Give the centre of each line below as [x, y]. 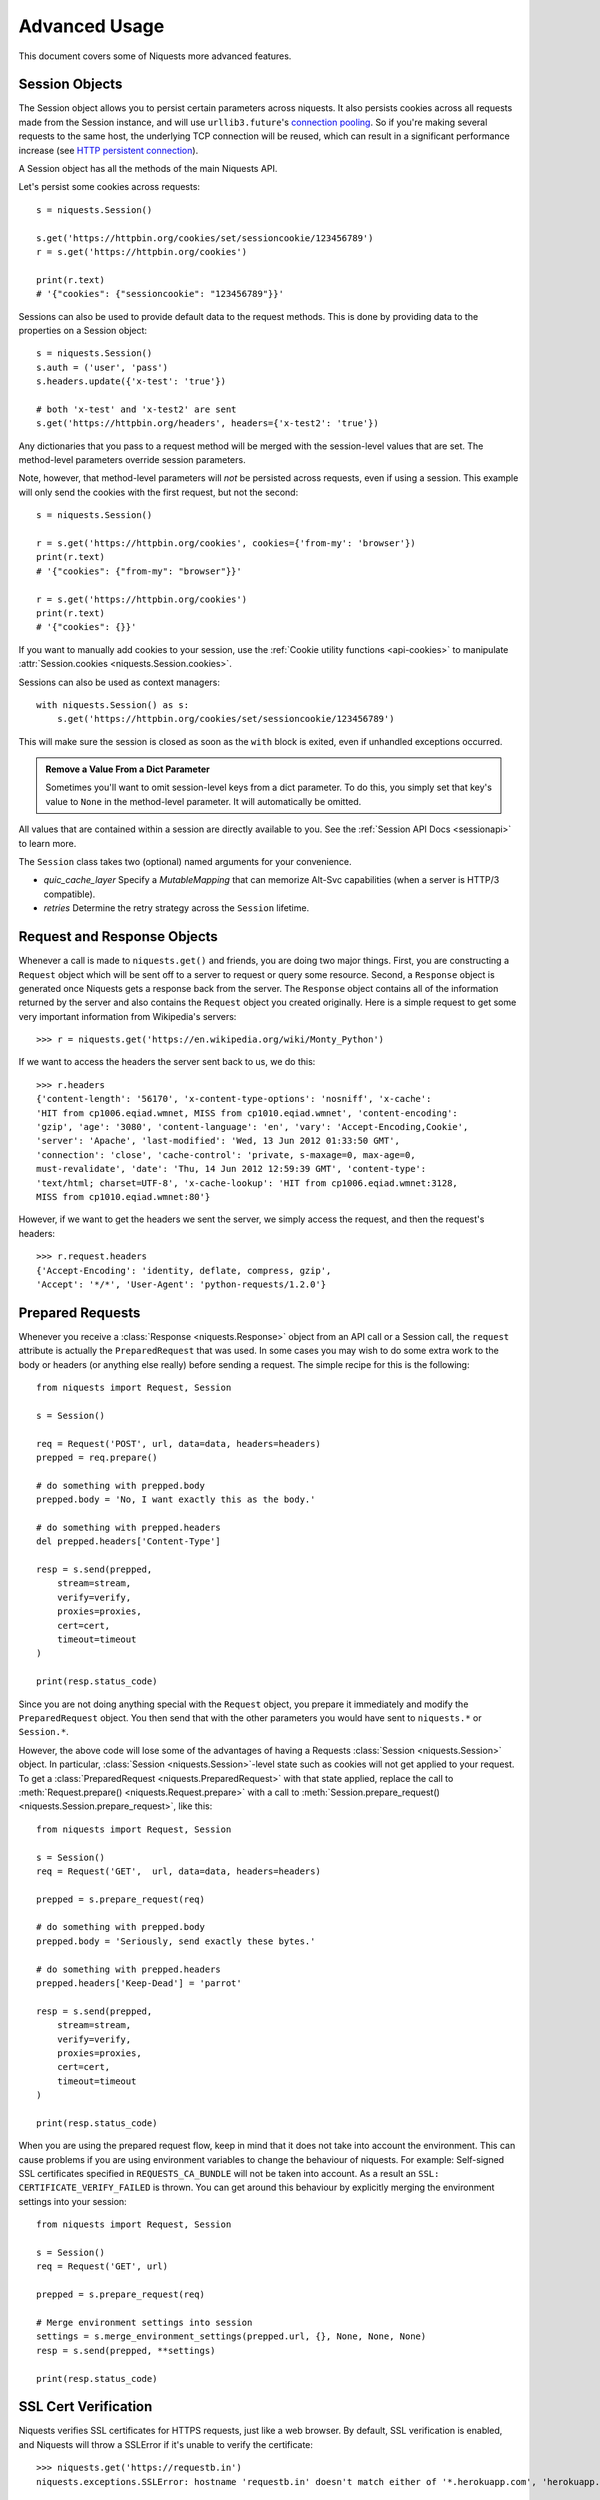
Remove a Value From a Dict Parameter [127, 769]
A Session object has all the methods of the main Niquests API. [148, 169]
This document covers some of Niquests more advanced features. [155, 56]
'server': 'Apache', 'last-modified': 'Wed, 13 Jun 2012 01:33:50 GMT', [218, 1141]
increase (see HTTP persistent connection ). [108, 150]
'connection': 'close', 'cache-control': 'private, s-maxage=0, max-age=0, [226, 1154]
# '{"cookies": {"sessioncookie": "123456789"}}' [160, 294]
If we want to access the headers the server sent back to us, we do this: [167, 1062]
